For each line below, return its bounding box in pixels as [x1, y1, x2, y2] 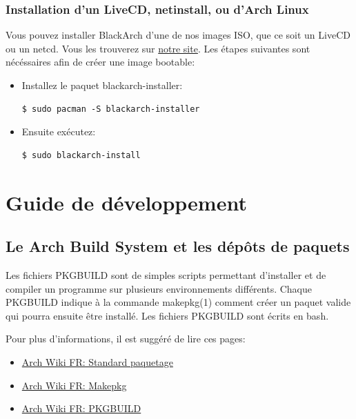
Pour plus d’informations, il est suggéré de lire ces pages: [6, 331, 246, 346]
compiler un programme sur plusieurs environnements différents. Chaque [6, 281, 312, 295]
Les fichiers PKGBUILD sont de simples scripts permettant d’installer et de [6, 267, 326, 282]
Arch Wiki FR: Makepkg [21, 378, 127, 392]
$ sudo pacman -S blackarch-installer [21, 104, 200, 114]
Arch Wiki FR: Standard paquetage [21, 354, 173, 369]
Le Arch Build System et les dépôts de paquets [6, 235, 350, 257]
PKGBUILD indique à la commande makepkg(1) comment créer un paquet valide [6, 295, 351, 309]
